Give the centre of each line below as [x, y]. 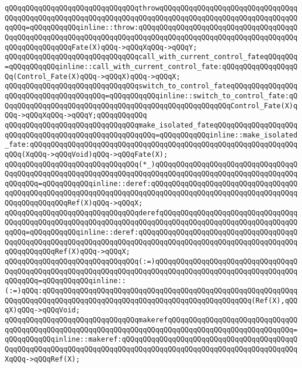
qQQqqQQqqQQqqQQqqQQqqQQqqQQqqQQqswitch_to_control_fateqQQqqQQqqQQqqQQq [151, 86]
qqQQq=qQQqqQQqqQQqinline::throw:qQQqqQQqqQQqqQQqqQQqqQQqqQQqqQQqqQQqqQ [151, 28]
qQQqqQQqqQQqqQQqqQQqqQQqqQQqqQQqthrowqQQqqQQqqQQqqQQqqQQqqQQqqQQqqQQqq [151, 8]
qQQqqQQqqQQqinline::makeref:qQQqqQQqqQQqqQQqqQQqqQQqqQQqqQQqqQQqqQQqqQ [151, 340]
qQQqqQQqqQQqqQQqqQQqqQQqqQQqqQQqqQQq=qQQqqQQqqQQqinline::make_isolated [151, 135]
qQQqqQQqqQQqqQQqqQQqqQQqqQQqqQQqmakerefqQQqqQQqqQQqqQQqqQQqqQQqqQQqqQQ [151, 320]
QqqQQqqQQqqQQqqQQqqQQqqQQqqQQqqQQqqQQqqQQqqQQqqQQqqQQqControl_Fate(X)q [151, 106]
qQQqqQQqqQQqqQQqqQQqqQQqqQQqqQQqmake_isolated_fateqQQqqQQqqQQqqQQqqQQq [151, 125]
